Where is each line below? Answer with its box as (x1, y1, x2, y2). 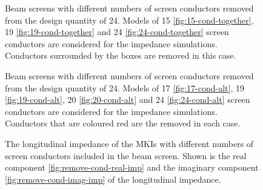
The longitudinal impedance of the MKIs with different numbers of (5, 137, 254, 149)
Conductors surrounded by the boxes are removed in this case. (5, 49, 236, 62)
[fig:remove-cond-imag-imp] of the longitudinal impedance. (5, 172, 221, 185)
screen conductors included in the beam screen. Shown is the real (5, 149, 247, 162)
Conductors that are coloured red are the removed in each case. (5, 117, 241, 129)
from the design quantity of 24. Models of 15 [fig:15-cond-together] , (5, 13, 254, 26)
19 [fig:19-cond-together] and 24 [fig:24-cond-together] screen (5, 25, 229, 38)
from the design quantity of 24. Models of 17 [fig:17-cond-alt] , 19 (5, 81, 244, 94)
